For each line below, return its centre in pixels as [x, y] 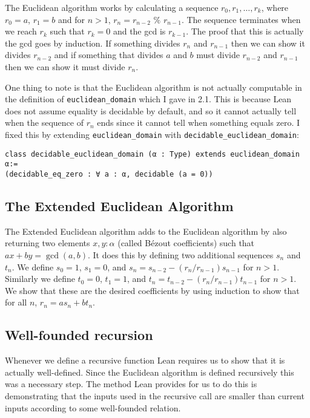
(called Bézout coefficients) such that [186, 243]
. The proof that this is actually [245, 31]
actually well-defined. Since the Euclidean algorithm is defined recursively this [150, 372]
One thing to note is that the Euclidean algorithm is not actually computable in [153, 87]
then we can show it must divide [65, 66]
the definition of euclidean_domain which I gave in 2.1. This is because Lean [148, 99]
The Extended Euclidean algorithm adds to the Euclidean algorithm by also [146, 231]
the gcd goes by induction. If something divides [93, 43]
